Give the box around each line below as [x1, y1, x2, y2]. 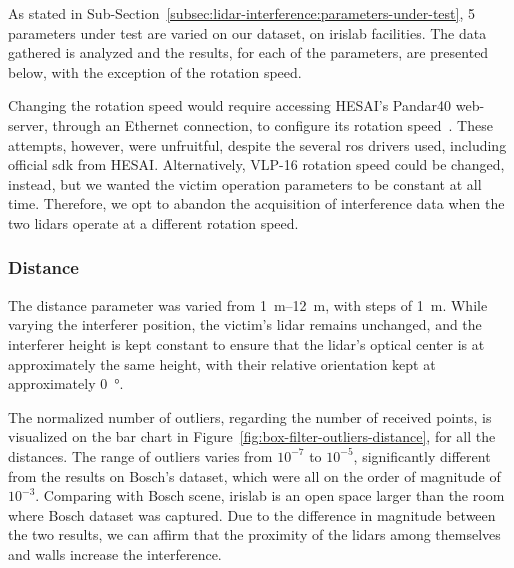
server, [8, 114, 48, 135]
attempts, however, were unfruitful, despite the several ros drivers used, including [8, 134, 507, 155]
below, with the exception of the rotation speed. [8, 61, 302, 82]
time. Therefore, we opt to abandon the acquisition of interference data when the [8, 193, 505, 214]
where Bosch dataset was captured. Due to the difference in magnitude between [8, 504, 496, 525]
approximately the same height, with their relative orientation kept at [8, 353, 436, 374]
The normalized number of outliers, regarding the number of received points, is [8, 406, 492, 427]
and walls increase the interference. [8, 543, 222, 564]
